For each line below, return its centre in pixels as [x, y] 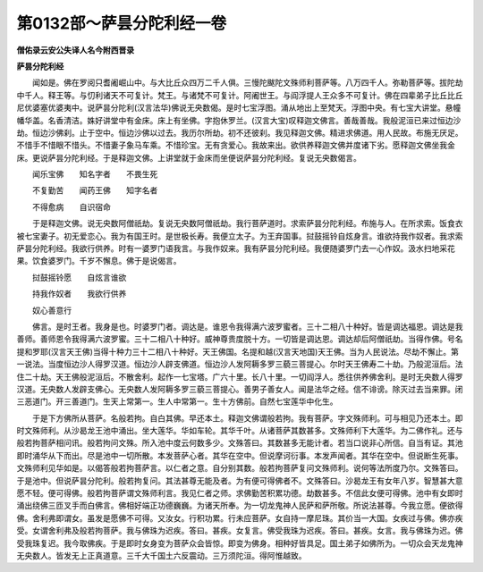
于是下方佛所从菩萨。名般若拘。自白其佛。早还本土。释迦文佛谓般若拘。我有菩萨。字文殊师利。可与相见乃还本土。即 [247, 418]
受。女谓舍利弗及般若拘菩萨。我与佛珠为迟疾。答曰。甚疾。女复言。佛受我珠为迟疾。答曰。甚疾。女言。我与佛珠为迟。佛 [240, 531]
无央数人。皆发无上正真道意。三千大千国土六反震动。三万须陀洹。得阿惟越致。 [161, 555]
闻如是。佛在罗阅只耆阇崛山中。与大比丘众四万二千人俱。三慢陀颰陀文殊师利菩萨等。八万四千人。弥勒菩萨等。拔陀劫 [247, 83]
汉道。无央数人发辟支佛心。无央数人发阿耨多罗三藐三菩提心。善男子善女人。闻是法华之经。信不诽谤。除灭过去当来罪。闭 [240, 389]
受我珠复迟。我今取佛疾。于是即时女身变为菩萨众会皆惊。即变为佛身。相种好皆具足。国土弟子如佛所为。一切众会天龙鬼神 [240, 543]
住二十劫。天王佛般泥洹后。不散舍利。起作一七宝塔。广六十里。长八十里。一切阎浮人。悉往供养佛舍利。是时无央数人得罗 [240, 376]
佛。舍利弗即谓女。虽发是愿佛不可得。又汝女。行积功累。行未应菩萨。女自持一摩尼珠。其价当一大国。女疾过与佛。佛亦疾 [240, 517]
